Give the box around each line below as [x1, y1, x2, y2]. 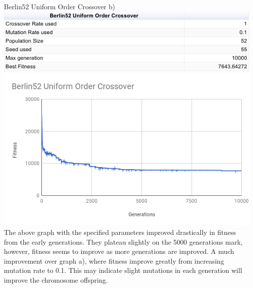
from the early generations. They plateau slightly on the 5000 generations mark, [4, 236, 243, 247]
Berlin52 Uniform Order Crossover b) [4, 1, 115, 11]
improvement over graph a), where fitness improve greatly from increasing [4, 255, 224, 266]
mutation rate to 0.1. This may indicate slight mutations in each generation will [4, 265, 242, 275]
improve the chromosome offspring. [4, 275, 108, 285]
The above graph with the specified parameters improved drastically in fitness [4, 227, 236, 237]
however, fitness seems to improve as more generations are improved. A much [4, 246, 235, 256]
